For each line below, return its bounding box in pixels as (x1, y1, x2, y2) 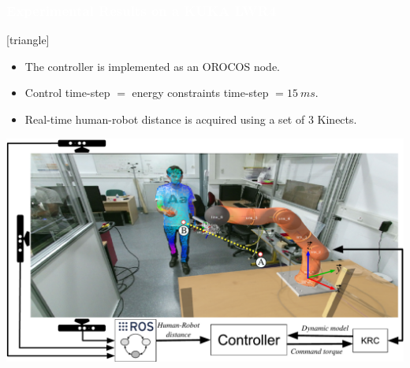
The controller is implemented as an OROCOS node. (24, 58, 280, 74)
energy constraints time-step (132, 84, 269, 101)
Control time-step (24, 84, 110, 101)
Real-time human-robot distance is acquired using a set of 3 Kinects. (24, 111, 357, 127)
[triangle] (6, 32, 50, 48)
